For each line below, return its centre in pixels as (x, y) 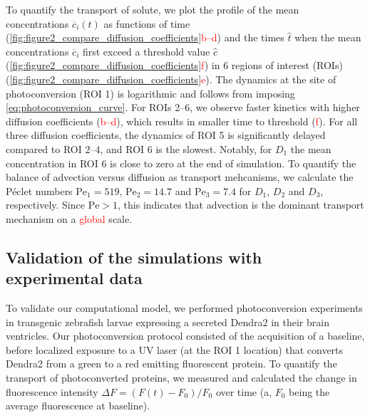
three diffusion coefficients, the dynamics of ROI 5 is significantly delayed (166, 135)
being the (309, 391)
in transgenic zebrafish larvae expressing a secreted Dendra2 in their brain (168, 322)
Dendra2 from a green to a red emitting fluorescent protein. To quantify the (171, 364)
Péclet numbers (39, 190)
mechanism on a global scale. (69, 218)
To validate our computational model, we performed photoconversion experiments (184, 308)
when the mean (328, 37)
